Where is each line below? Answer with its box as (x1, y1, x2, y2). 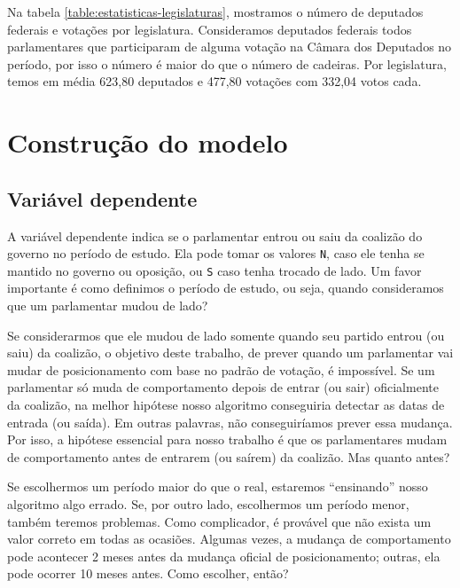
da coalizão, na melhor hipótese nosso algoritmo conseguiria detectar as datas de (7, 396, 445, 414)
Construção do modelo (7, 124, 288, 161)
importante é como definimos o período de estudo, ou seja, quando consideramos (7, 278, 444, 297)
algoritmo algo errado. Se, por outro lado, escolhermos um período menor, (7, 494, 409, 513)
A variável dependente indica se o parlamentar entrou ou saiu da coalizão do (7, 226, 423, 245)
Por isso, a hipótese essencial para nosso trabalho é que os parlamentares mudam (7, 430, 448, 449)
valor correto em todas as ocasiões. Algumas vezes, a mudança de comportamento (7, 529, 451, 548)
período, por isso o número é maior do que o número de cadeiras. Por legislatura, (7, 54, 447, 73)
